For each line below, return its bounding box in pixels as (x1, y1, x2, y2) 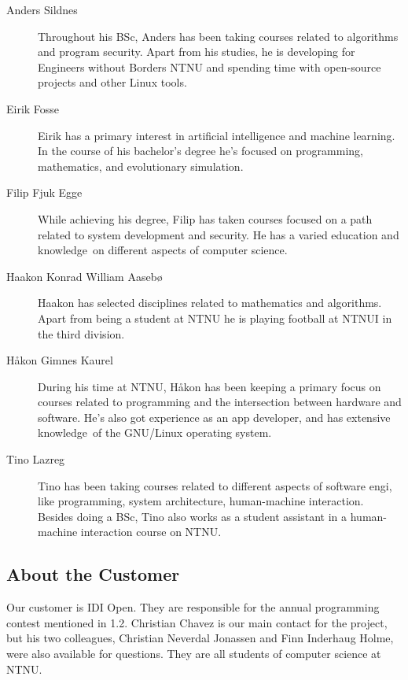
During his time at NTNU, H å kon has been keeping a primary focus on (38, 378, 381, 394)
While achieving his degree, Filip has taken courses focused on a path (38, 210, 373, 227)
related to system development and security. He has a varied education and (38, 226, 399, 242)
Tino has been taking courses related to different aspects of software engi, (38, 477, 392, 493)
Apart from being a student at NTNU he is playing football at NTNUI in (38, 309, 392, 326)
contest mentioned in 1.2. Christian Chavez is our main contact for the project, (6, 614, 388, 630)
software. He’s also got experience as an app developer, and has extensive (38, 408, 391, 425)
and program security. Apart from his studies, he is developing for (38, 43, 355, 60)
